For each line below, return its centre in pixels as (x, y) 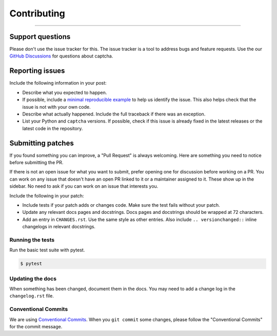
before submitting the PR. (36, 162)
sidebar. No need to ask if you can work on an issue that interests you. (84, 186)
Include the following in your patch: (47, 195)
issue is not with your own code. (56, 107)
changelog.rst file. (32, 296)
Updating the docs (33, 279)
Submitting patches (42, 143)
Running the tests (32, 240)
